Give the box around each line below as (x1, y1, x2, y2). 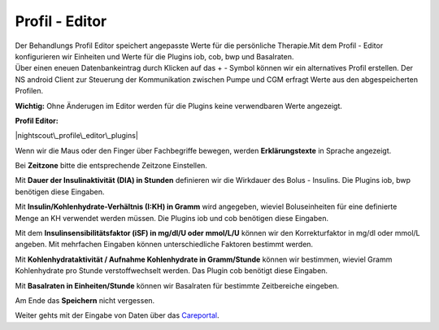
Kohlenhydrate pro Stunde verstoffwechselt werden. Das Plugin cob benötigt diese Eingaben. (15, 266, 328, 276)
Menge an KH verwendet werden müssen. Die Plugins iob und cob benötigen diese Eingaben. (15, 213, 329, 223)
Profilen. (15, 86, 44, 96)
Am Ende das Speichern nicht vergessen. (15, 295, 155, 305)
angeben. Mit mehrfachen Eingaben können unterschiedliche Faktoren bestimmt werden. (15, 240, 313, 250)
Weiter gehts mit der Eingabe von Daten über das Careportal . (15, 310, 219, 320)
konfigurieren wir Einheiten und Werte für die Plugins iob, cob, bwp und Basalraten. (15, 51, 294, 61)
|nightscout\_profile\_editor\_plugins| (15, 131, 138, 141)
